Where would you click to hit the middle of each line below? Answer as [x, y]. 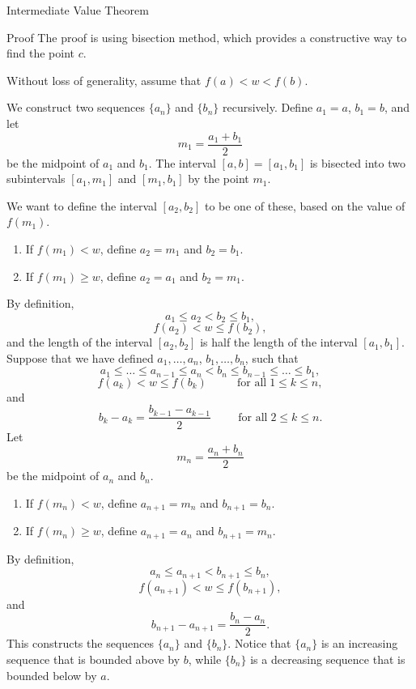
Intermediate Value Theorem [78, 10]
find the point [41, 53]
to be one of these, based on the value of [305, 205]
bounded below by [52, 675]
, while [205, 659]
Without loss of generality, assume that [104, 80]
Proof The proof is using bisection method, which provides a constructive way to [207, 37]
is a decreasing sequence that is [328, 659]
